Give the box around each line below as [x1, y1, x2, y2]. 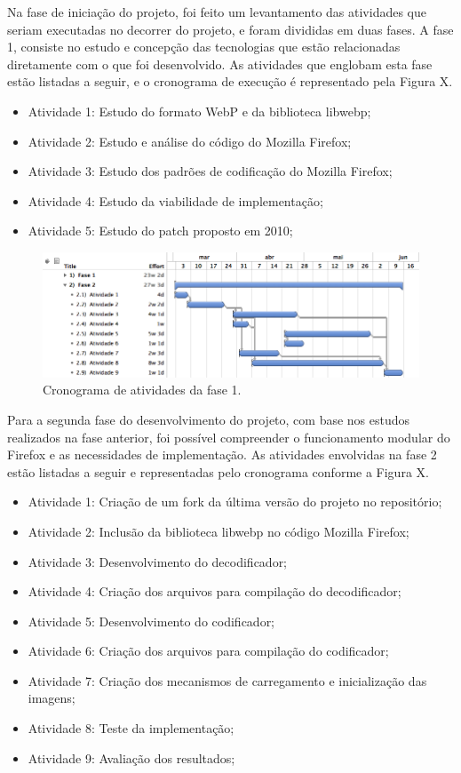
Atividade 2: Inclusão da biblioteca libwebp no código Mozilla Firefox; [28, 522, 409, 540]
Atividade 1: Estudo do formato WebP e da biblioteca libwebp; [28, 101, 371, 120]
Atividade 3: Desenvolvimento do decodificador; [28, 552, 288, 570]
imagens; [28, 689, 76, 707]
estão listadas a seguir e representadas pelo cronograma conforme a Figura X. [7, 462, 429, 481]
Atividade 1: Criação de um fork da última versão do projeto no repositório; [28, 492, 442, 511]
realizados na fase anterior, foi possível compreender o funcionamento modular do [7, 427, 450, 446]
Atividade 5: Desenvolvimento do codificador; [28, 611, 275, 630]
